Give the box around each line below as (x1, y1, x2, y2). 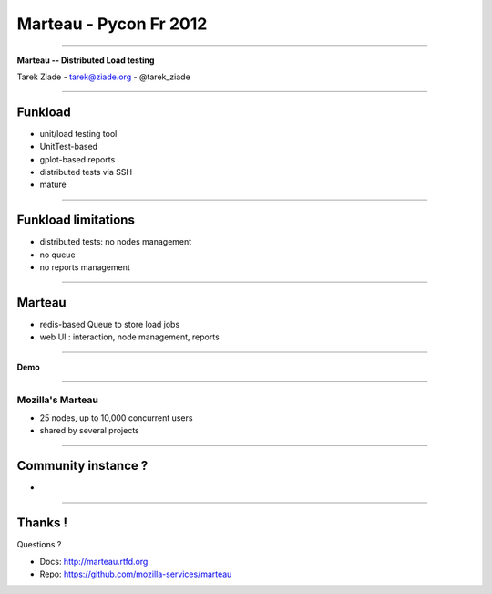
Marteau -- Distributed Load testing (16, 55, 155, 66)
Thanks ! (16, 516, 68, 531)
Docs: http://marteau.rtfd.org (39, 556, 149, 567)
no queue (39, 249, 77, 260)
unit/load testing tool (39, 128, 118, 139)
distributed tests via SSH (39, 167, 132, 178)
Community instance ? (16, 458, 149, 474)
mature (39, 179, 67, 191)
